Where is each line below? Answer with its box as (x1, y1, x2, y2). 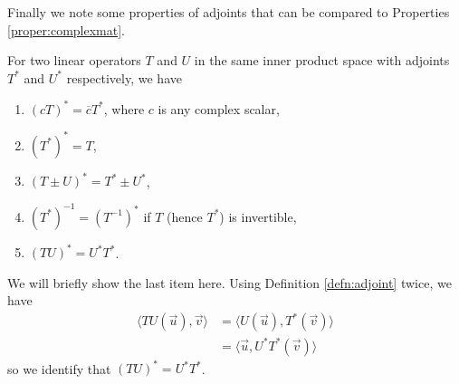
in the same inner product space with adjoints (194, 51, 450, 70)
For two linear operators (7, 51, 141, 70)
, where (103, 99, 145, 118)
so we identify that (7, 359, 111, 378)
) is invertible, (219, 206, 297, 226)
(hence (167, 206, 203, 226)
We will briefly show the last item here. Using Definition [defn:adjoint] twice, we (7, 273, 452, 292)
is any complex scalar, (158, 99, 280, 118)
